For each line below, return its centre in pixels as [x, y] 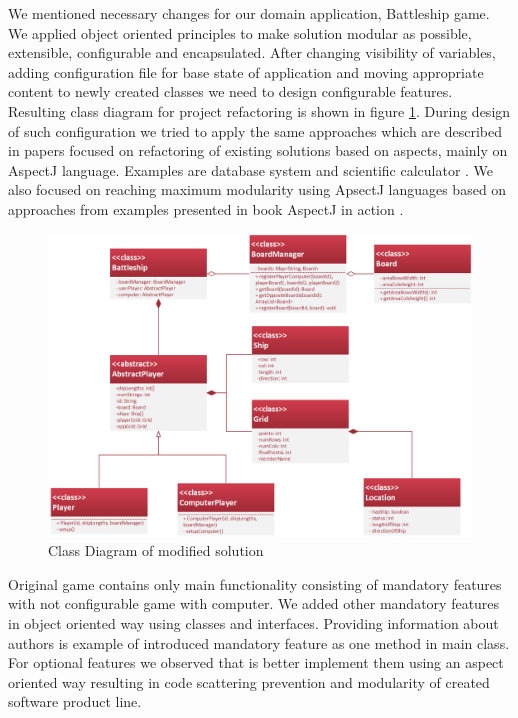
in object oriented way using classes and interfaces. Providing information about [253, 623]
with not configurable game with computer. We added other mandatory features [254, 603]
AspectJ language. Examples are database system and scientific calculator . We [251, 169]
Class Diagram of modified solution [156, 550]
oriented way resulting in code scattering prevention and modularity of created [249, 681]
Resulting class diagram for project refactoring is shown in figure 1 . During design [259, 110]
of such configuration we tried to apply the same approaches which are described [255, 130]
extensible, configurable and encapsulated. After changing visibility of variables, [252, 52]
